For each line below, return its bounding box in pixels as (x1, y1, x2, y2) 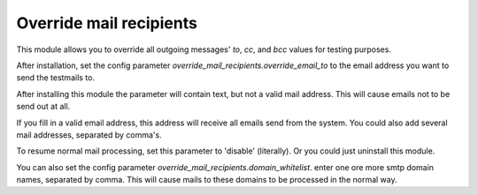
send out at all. (16, 101, 71, 112)
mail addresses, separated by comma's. (16, 129, 163, 140)
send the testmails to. (16, 72, 95, 83)
